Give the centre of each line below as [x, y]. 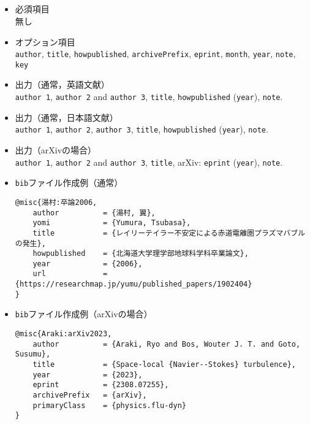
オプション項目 [45, 41]
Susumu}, [33, 354]
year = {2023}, [88, 375]
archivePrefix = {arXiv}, [90, 395]
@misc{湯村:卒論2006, [56, 202]
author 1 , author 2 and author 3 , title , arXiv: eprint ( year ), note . [149, 162]
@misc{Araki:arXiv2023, [63, 334]
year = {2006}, [88, 264]
